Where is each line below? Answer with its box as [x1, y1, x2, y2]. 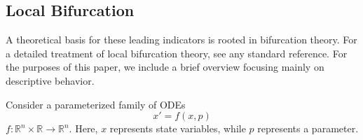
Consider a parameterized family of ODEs [6, 97, 186, 111]
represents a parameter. [257, 121, 359, 136]
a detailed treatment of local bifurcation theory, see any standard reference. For [6, 45, 348, 60]
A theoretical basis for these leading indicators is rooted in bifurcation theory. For [6, 32, 357, 47]
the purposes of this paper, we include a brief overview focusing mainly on [6, 59, 324, 74]
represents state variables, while [109, 121, 246, 136]
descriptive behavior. [6, 73, 95, 87]
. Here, [69, 121, 98, 136]
